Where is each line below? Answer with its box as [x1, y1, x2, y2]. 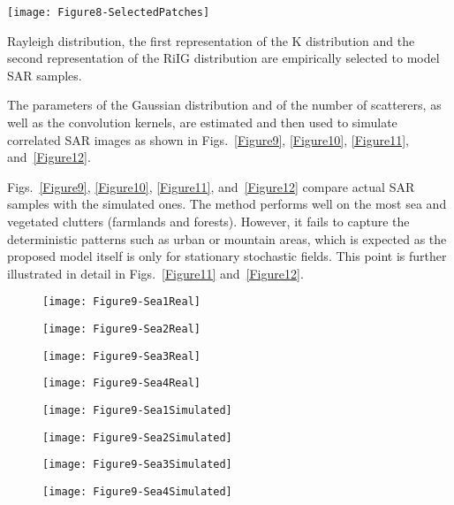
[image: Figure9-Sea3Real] [42, 349, 201, 363]
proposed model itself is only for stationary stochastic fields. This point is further [7, 247, 447, 265]
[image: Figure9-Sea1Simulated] [42, 404, 232, 417]
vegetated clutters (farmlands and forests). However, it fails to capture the [7, 212, 410, 230]
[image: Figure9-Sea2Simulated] [42, 431, 232, 444]
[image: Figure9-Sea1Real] [42, 295, 201, 309]
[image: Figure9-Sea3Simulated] [42, 458, 232, 471]
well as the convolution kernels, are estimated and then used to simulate [7, 113, 397, 132]
